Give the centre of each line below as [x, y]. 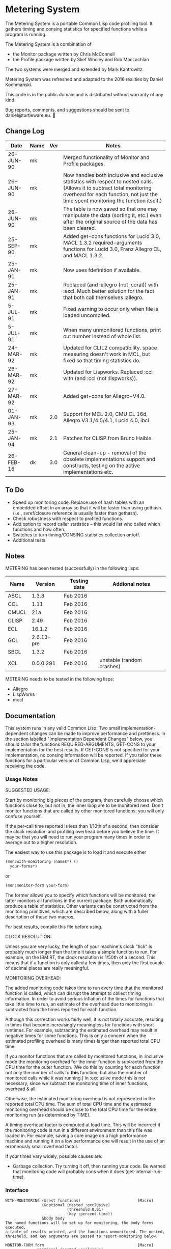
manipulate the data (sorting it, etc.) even [112, 215]
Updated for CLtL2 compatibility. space [110, 347]
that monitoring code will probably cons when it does [68, 1172]
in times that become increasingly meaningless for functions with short [80, 1025]
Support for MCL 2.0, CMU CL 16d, [105, 414]
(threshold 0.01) [85, 1210]
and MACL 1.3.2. [83, 255]
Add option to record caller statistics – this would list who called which [86, 524]
